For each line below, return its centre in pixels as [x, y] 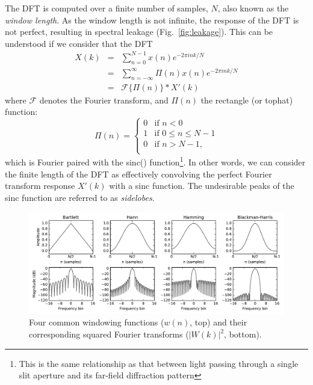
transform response [40, 186]
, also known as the [253, 8]
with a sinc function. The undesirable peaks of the [202, 186]
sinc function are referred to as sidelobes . [80, 197]
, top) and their [218, 322]
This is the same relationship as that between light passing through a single [159, 363]
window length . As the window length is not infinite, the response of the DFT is [152, 20]
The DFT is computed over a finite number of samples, [107, 8]
